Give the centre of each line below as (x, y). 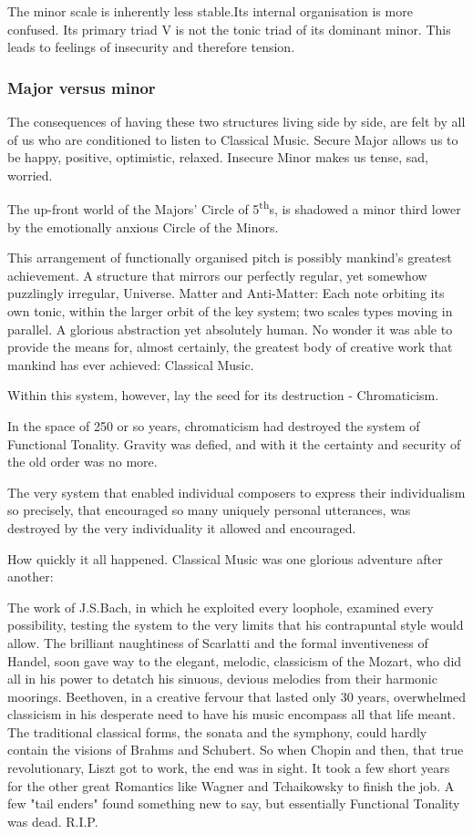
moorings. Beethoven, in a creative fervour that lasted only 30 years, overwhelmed (237, 696)
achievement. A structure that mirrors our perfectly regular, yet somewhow (217, 275)
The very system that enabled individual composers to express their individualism (236, 492)
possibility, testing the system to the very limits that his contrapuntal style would (236, 625)
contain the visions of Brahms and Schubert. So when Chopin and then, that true (236, 750)
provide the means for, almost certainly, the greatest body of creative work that (230, 347)
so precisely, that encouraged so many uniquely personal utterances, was (209, 510)
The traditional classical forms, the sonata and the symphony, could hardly (217, 731)
